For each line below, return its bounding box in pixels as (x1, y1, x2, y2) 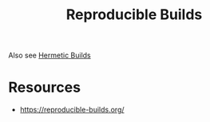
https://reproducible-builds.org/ (19, 105, 125, 115)
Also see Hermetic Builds (8, 50, 92, 61)
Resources (8, 78, 81, 96)
